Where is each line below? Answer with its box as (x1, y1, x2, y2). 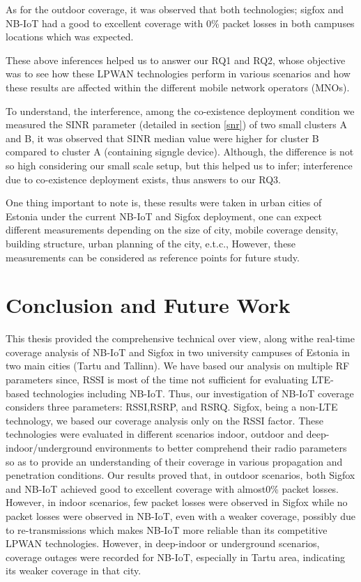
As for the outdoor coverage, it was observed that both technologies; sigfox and (6, 2, 344, 16)
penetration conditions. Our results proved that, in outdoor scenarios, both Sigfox (6, 468, 355, 482)
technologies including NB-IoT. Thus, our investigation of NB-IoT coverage (32, 385, 354, 400)
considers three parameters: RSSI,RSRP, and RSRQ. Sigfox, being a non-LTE (6, 399, 338, 414)
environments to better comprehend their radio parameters (95, 440, 347, 454)
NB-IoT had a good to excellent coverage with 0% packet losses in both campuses (6, 15, 355, 30)
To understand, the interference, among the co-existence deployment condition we (6, 103, 355, 118)
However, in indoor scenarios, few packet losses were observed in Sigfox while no (6, 495, 348, 510)
